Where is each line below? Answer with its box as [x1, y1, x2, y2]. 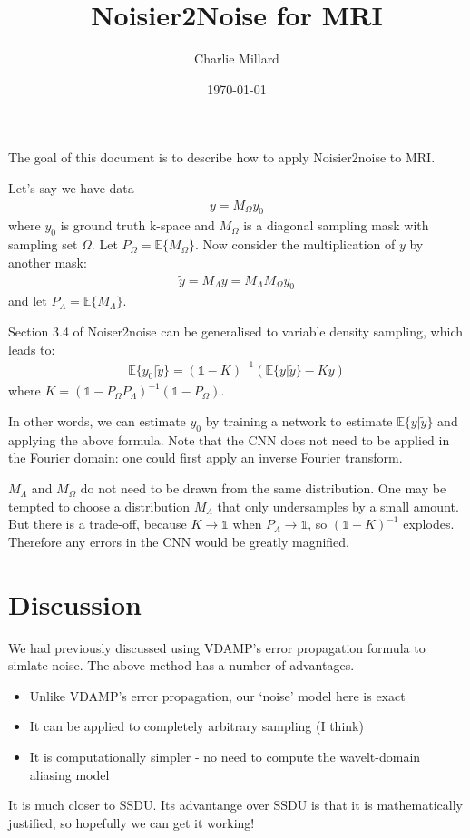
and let [8, 291, 47, 310]
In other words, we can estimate [8, 412, 186, 431]
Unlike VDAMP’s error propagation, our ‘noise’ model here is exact [29, 686, 406, 705]
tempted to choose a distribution [8, 496, 191, 515]
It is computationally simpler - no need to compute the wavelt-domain [29, 746, 421, 765]
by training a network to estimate [205, 412, 393, 431]
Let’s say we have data [8, 178, 134, 197]
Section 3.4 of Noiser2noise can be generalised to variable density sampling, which [8, 321, 463, 340]
